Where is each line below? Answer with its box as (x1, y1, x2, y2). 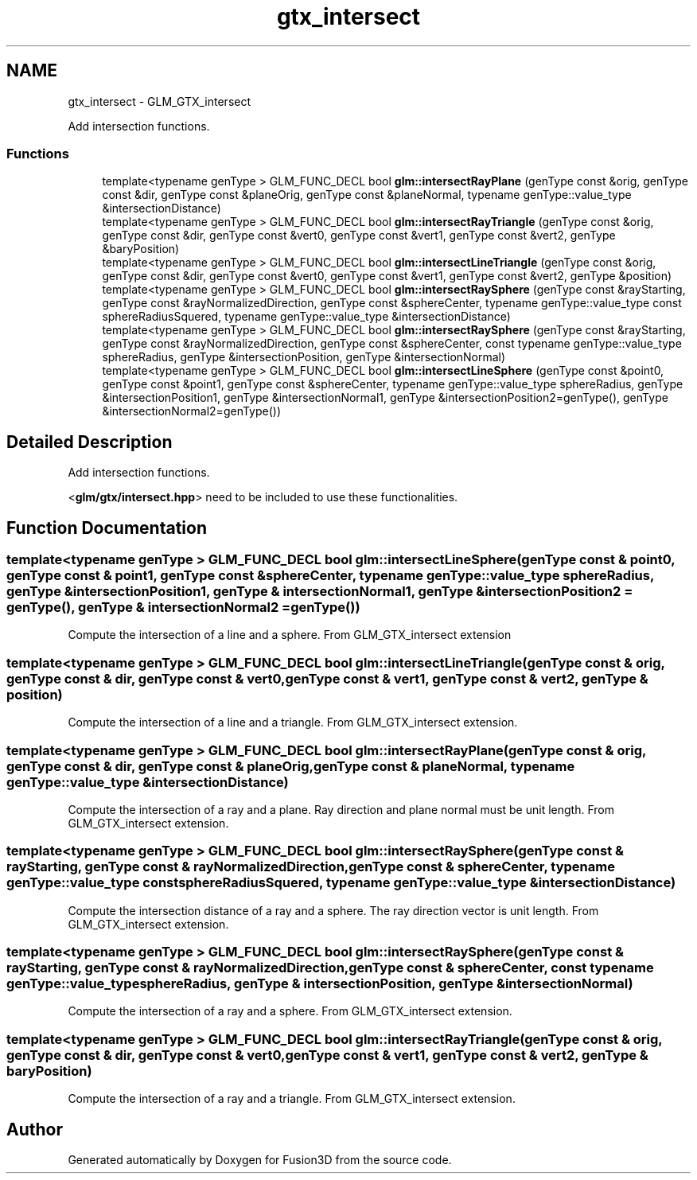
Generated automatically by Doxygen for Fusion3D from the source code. (68, 1153, 452, 1166)
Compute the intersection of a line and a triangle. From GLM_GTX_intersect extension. (68, 715, 518, 730)
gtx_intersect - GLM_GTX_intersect (68, 94, 251, 108)
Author (6, 1119, 63, 1139)
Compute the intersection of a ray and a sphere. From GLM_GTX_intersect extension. (68, 1004, 512, 1018)
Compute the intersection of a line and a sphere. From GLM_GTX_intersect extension (68, 628, 512, 642)
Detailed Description (6, 431, 173, 452)
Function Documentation (6, 517, 207, 538)
